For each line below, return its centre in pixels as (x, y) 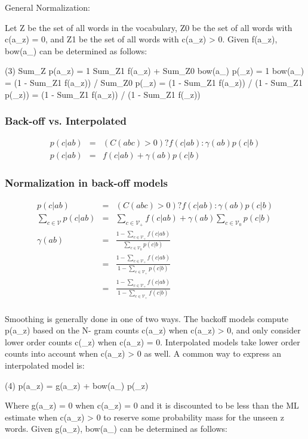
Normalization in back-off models (86, 183)
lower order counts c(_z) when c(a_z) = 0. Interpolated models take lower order (153, 341)
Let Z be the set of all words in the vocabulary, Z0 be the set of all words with (149, 27)
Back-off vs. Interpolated (66, 121)
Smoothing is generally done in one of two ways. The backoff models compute (147, 318)
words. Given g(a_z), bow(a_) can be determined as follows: (116, 429)
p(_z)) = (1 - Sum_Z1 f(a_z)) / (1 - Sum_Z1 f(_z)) (103, 94)
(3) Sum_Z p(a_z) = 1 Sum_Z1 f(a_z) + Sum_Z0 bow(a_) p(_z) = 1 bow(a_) (155, 71)
